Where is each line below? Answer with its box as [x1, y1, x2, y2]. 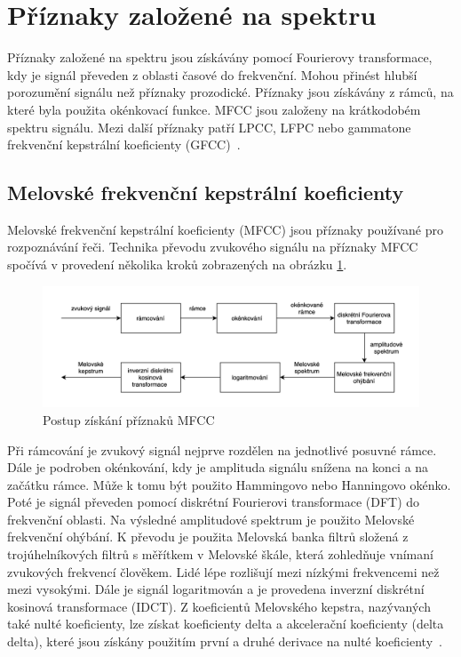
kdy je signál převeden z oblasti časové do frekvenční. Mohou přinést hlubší [7, 65, 417, 84]
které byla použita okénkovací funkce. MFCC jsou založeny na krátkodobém [7, 100, 421, 118]
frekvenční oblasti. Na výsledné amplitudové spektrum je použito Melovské [7, 509, 415, 528]
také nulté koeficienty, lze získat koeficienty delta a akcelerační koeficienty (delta [7, 614, 444, 633]
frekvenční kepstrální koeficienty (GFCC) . [7, 135, 241, 154]
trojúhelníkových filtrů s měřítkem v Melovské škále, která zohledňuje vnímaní [7, 545, 433, 564]
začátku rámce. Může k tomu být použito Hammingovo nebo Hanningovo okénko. [7, 475, 451, 493]
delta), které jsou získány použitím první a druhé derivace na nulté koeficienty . [7, 632, 442, 651]
